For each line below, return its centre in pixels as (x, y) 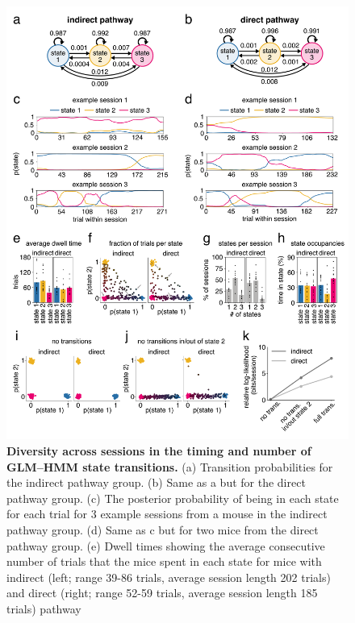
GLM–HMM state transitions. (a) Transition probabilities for (170, 466)
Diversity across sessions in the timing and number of (159, 450)
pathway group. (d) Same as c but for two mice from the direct (163, 529)
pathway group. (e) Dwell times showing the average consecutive (166, 545)
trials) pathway (44, 608)
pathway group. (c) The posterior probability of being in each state (173, 498)
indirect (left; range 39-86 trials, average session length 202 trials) (169, 577)
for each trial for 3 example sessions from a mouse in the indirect (167, 514)
